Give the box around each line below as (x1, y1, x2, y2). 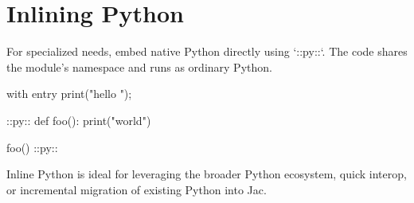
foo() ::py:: (6, 139, 58, 155)
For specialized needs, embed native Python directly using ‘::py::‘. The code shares (6, 43, 408, 60)
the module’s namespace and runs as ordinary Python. (6, 58, 272, 75)
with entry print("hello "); (6, 85, 132, 102)
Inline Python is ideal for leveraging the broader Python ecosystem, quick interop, (6, 166, 407, 182)
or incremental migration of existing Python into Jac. (6, 181, 267, 197)
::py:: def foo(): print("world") (6, 111, 151, 128)
